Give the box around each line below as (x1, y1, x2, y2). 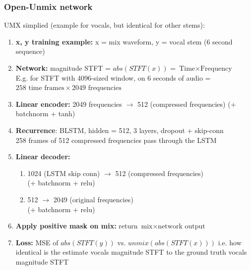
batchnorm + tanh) (15, 108, 75, 119)
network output (158, 223, 205, 230)
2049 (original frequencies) (53, 194, 133, 204)
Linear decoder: (15, 151, 70, 162)
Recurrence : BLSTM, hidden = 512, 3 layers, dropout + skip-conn (15, 125, 224, 135)
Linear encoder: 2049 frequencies (15, 98, 122, 109)
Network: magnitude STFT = (15, 63, 111, 73)
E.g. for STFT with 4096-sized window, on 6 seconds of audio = (15, 72, 211, 83)
